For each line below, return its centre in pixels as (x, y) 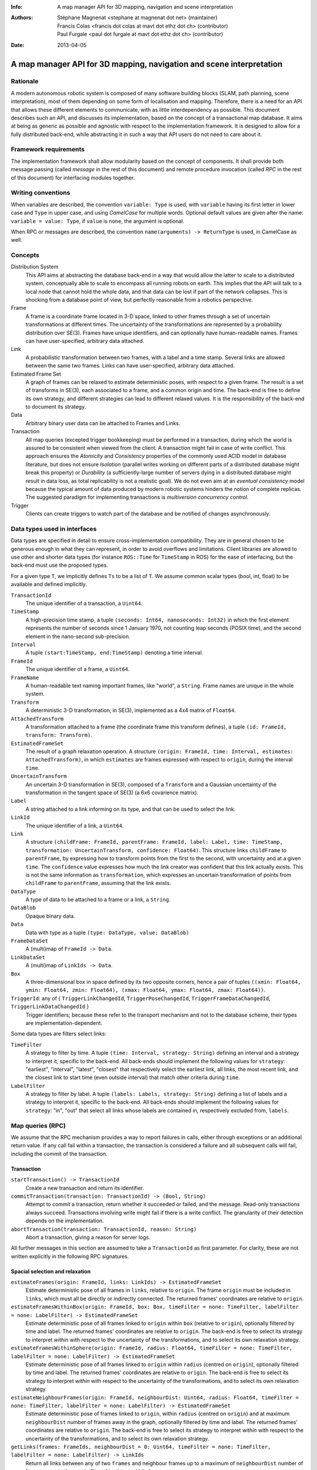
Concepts (25, 255)
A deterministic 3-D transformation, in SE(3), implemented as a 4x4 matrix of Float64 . (131, 710)
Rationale (25, 81)
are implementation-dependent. (64, 1023)
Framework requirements (48, 149)
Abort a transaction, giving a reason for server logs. (88, 1237)
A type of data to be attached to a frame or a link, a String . (98, 900)
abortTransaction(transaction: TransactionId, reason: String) (104, 1229)
